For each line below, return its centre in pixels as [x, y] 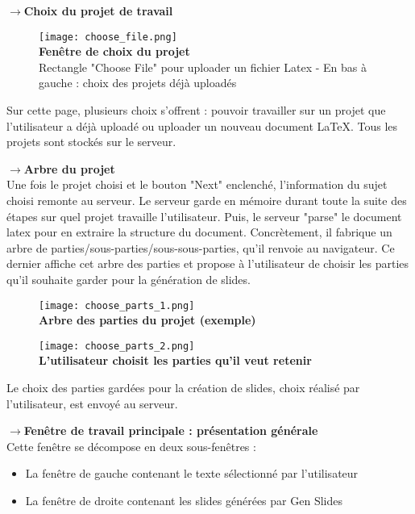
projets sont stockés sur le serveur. [91, 142]
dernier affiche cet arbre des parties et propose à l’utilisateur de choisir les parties [208, 263]
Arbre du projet [69, 168]
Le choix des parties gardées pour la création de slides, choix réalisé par [183, 388]
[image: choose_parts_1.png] [117, 305]
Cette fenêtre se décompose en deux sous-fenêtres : [131, 446]
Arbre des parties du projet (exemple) [147, 320]
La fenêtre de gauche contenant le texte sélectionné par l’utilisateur [192, 473]
